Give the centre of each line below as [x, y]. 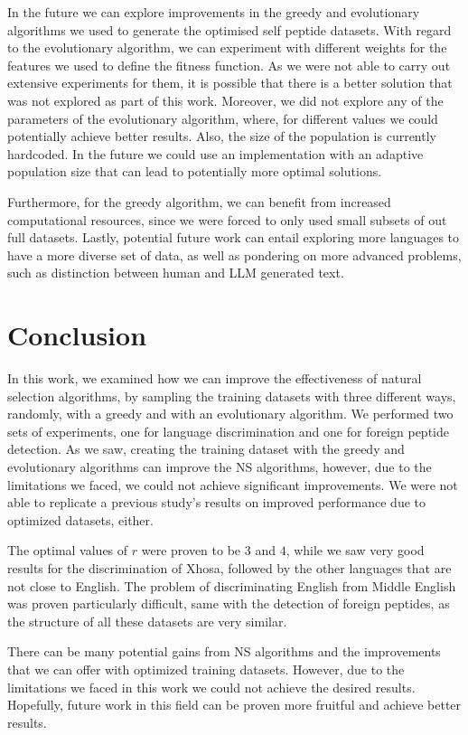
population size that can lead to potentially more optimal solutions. [195, 171]
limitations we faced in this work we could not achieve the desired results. [211, 687]
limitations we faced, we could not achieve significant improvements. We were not [233, 484]
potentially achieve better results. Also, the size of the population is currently [222, 136]
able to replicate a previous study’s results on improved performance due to [217, 502]
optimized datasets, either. [80, 519]
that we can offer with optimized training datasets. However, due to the [206, 669]
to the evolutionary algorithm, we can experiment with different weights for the [227, 47]
